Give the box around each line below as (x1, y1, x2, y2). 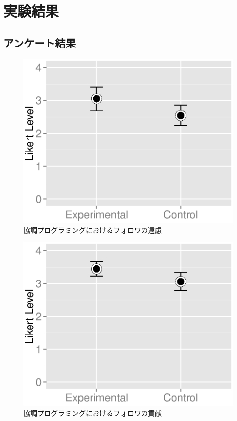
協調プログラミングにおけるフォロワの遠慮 (23, 225, 162, 235)
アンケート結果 (3, 35, 76, 50)
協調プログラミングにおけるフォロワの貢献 (23, 408, 162, 418)
